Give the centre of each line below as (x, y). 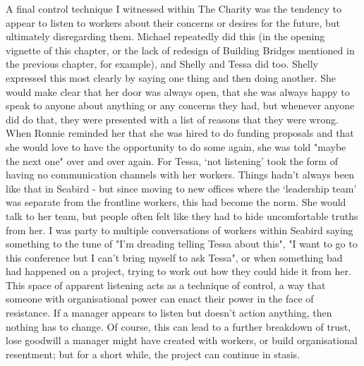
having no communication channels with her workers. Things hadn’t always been (180, 175)
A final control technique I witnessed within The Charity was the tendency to (174, 8)
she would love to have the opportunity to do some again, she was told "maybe (176, 146)
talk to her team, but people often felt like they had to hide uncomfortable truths (182, 215)
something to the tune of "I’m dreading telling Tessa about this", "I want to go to (182, 244)
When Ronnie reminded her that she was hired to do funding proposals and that (180, 133)
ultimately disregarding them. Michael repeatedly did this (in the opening (165, 36)
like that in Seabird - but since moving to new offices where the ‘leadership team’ (181, 188)
